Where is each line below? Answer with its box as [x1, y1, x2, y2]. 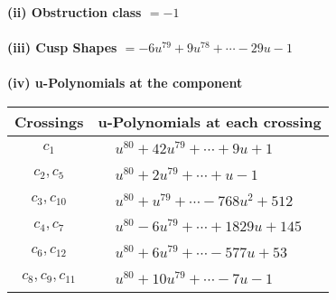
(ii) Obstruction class [7, 3, 142, 21]
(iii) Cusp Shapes [7, 38, 117, 57]
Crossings [14, 110, 84, 132]
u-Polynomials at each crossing [98, 110, 322, 132]
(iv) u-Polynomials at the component [7, 73, 243, 92]
